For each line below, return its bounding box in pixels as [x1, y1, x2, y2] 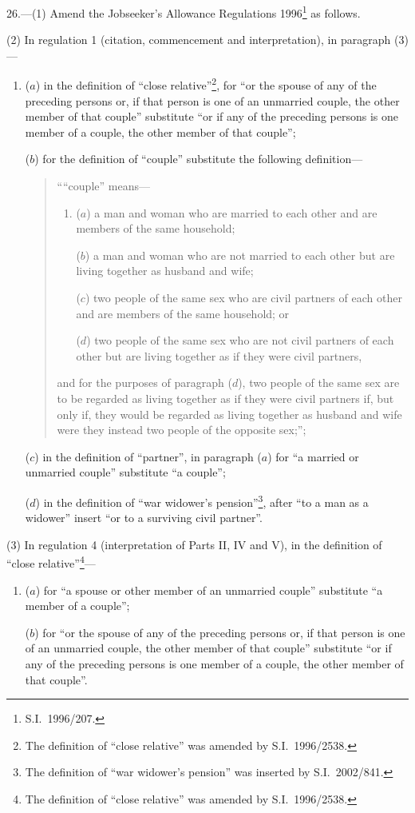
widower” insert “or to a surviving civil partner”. [25, 509, 263, 526]
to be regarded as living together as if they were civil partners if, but [57, 390, 394, 406]
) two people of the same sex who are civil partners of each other [85, 289, 402, 306]
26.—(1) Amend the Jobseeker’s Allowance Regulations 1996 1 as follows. [6, 2, 361, 21]
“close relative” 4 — [6, 552, 96, 572]
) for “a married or [267, 448, 359, 464]
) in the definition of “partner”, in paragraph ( [34, 448, 262, 464]
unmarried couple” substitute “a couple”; [25, 464, 226, 480]
